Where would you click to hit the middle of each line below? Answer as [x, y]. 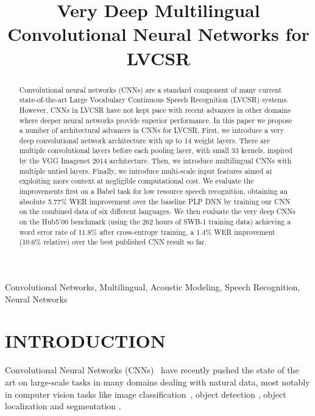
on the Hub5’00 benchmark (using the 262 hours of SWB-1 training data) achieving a [155, 222]
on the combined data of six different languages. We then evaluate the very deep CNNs [157, 211]
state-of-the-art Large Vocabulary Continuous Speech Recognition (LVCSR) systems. [154, 100]
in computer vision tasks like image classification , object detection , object [146, 394]
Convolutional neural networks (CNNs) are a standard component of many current [150, 89]
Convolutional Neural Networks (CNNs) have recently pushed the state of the [152, 370]
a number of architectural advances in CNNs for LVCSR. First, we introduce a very [152, 130]
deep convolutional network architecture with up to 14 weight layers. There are [144, 140]
